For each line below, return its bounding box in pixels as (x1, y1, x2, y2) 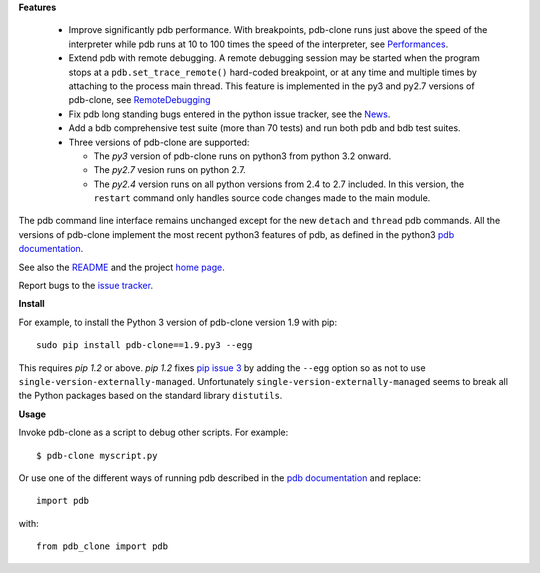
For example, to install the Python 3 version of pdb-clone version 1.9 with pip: (18, 316, 338, 328)
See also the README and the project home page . (18, 261, 225, 273)
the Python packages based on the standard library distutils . (18, 390, 283, 402)
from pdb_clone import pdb (36, 541, 169, 552)
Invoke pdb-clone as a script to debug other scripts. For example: (18, 426, 289, 439)
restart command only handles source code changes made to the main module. (93, 192, 431, 204)
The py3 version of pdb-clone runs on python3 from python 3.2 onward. (93, 150, 392, 162)
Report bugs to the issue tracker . (18, 280, 154, 292)
